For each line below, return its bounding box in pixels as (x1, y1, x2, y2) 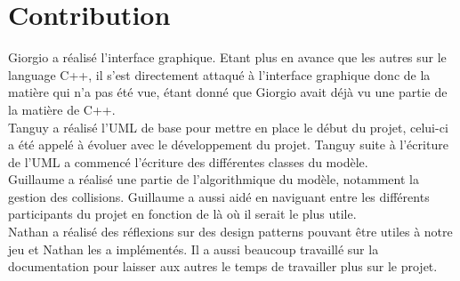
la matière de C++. (8, 100, 116, 118)
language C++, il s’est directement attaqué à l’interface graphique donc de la (8, 65, 431, 84)
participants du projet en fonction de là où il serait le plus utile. (8, 205, 357, 223)
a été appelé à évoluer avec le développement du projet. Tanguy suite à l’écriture (8, 135, 448, 154)
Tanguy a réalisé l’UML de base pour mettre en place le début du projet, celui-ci (8, 117, 448, 136)
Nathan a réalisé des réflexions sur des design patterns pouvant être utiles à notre (8, 222, 453, 241)
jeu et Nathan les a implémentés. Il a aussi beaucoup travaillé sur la (8, 239, 379, 258)
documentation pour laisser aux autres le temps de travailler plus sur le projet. (8, 257, 438, 276)
